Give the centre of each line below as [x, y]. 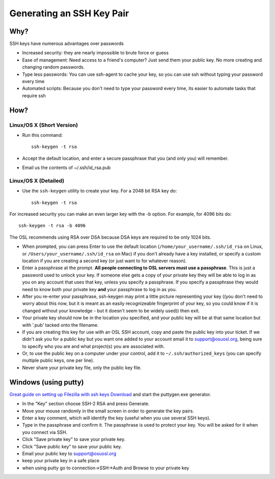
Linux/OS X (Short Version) [44, 125]
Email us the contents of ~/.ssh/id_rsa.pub [66, 167]
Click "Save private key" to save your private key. [74, 439]
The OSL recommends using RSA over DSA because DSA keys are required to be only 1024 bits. [110, 237]
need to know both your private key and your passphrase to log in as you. [100, 289]
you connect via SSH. [45, 432]
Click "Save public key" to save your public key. [72, 446]
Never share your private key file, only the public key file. [82, 368]
